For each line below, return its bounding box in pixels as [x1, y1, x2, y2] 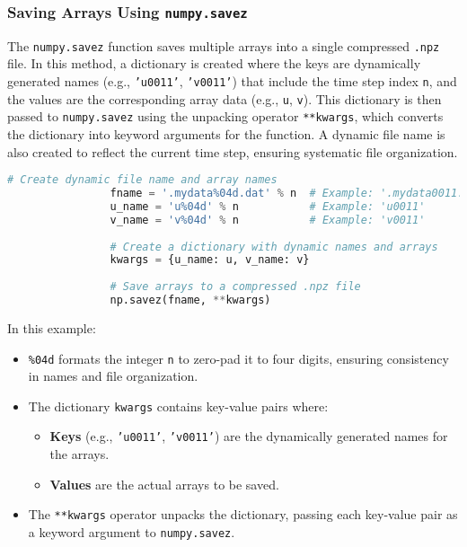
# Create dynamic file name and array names [7, 173, 278, 187]
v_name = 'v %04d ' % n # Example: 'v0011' [110, 213, 426, 226]
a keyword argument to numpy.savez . [28, 522, 235, 541]
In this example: [7, 318, 96, 337]
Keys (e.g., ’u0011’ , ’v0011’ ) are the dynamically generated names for [49, 427, 448, 446]
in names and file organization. [28, 366, 198, 385]
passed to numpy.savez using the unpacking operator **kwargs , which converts [7, 107, 444, 126]
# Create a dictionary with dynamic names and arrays [110, 240, 438, 253]
